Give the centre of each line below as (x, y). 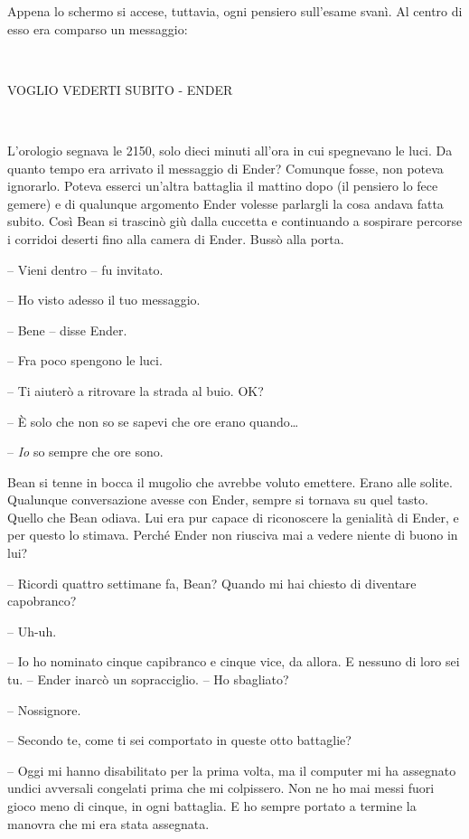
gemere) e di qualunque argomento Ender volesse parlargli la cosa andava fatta (225, 203)
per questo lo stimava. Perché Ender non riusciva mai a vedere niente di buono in (233, 535)
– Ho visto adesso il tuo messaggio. (104, 300)
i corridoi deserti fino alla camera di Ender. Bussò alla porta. (176, 238)
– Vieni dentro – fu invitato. (85, 269)
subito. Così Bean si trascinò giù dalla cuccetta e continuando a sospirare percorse (235, 221)
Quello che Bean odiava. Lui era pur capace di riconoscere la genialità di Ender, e (233, 517)
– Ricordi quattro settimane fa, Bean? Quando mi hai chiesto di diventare (212, 583)
